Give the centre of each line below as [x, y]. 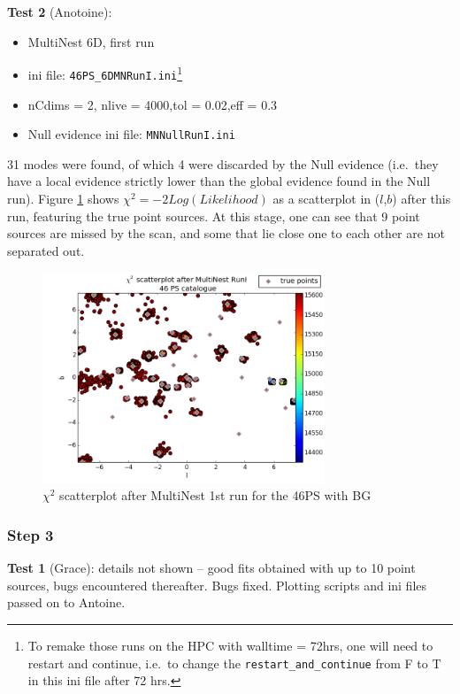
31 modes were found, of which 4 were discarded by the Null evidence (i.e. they [223, 163]
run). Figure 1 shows [63, 198]
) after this [422, 198]
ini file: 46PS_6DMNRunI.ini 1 [105, 73]
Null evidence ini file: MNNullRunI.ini [131, 134]
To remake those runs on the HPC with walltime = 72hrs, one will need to [230, 645]
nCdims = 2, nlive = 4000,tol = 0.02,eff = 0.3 [153, 104]
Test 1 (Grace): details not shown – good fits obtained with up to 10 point [211, 568]
